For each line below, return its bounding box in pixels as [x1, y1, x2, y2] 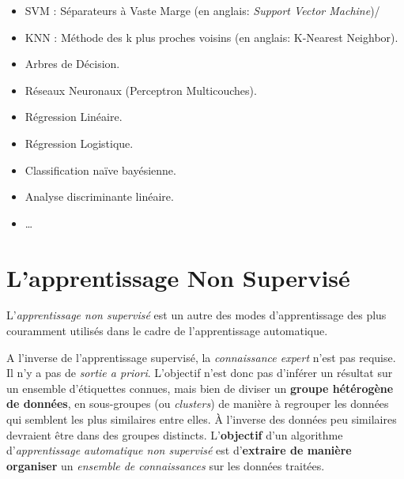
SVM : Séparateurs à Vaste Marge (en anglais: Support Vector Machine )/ [25, 2, 380, 18]
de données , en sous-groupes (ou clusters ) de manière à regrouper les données [6, 395, 389, 412]
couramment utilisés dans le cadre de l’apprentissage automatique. [6, 322, 328, 339]
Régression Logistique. [25, 134, 134, 151]
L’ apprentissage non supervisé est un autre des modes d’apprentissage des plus [6, 307, 387, 323]
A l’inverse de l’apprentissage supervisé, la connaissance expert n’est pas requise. [6, 349, 396, 365]
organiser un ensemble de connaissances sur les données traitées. [6, 457, 325, 473]
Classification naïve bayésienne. [25, 161, 176, 178]
